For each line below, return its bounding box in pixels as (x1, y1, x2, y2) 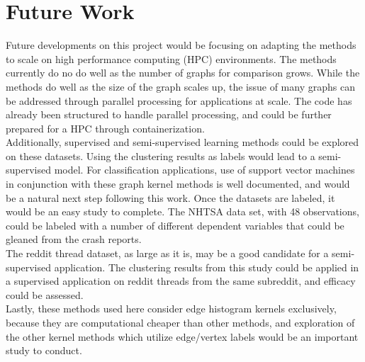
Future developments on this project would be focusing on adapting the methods (6, 38, 356, 52)
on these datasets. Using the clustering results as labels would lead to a (6, 148, 315, 163)
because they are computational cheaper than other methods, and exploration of (6, 315, 355, 329)
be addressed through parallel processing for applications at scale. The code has (6, 93, 352, 108)
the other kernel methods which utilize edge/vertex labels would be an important (6, 329, 359, 344)
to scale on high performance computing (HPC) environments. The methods (6, 51, 337, 66)
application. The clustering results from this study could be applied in (54, 259, 359, 274)
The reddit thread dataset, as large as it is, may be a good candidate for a (6, 246, 329, 261)
